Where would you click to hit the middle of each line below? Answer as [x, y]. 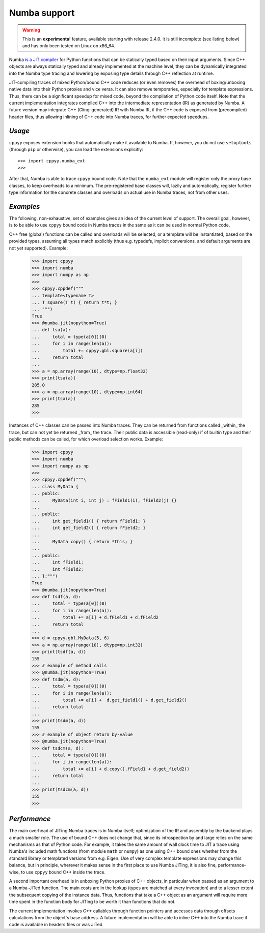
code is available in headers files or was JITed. [56, 925]
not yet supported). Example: [39, 248]
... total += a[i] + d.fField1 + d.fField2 [95, 617]
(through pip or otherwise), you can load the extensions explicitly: [76, 150]
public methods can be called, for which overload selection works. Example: [86, 439]
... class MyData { [55, 486]
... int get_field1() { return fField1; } [89, 521]
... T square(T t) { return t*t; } [74, 302]
